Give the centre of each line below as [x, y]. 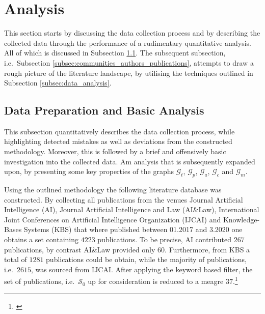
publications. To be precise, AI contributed [165, 239]
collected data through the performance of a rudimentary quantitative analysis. [128, 42]
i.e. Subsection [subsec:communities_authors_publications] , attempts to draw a [129, 62]
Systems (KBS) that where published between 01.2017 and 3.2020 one [133, 229]
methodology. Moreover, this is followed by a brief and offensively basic [115, 151]
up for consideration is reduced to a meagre [156, 281]
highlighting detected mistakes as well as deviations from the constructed [118, 141]
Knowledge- [241, 219]
